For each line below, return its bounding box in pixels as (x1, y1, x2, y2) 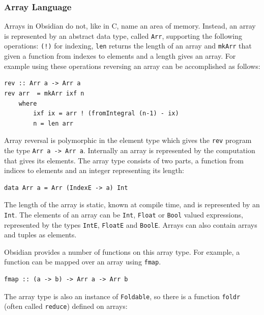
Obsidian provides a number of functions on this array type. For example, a (4, 246, 240, 257)
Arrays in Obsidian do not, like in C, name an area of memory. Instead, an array (4, 20, 256, 31)
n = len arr (33, 119, 74, 127)
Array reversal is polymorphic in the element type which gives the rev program (4, 135, 252, 146)
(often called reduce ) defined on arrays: (4, 301, 128, 311)
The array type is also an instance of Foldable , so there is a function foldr (4, 290, 241, 301)
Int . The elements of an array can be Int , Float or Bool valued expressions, (4, 209, 243, 220)
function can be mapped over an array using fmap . (4, 256, 161, 267)
